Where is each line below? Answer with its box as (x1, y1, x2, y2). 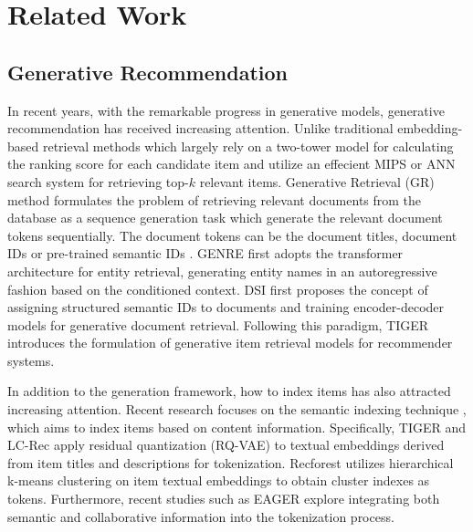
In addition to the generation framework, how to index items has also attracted (7, 381, 451, 401)
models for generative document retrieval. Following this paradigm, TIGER (7, 315, 429, 334)
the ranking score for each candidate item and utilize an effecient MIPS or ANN (7, 154, 456, 173)
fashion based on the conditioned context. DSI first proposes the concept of (7, 279, 428, 298)
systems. (7, 350, 55, 370)
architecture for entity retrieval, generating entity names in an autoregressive (7, 261, 437, 280)
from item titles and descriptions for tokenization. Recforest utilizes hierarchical (7, 453, 454, 472)
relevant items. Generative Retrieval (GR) (199, 172, 435, 191)
